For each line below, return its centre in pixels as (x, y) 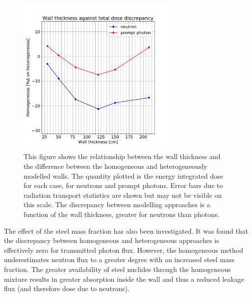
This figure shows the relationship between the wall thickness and (122, 156)
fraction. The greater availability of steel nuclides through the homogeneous (117, 269)
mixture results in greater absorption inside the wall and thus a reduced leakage (124, 279)
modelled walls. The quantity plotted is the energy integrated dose (124, 175)
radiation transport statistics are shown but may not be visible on (123, 195)
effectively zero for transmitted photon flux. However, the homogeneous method (124, 250)
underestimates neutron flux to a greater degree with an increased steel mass (119, 259)
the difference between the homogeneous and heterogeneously (115, 166)
